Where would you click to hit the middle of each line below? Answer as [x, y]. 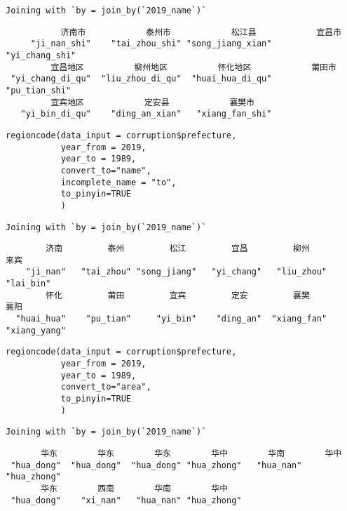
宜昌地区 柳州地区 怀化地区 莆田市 [193, 67]
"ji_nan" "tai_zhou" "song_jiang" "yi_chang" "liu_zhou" [176, 272]
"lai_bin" [28, 284]
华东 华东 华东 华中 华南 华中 [191, 453]
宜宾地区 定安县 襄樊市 [153, 102]
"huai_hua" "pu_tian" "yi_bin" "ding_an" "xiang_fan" [171, 319]
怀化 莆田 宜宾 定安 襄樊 [178, 295]
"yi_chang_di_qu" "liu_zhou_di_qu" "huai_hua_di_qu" [141, 79]
